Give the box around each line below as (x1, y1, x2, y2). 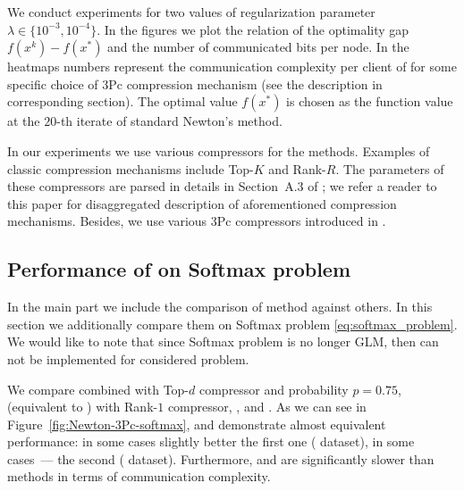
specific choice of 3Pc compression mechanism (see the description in (7, 74, 383, 93)
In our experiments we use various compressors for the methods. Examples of (7, 141, 430, 160)
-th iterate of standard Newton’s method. (56, 112, 283, 130)
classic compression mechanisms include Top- (7, 159, 254, 178)
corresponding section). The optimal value (7, 92, 238, 111)
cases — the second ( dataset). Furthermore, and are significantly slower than (7, 449, 434, 468)
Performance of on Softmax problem (7, 255, 351, 283)
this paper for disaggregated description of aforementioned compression (7, 194, 397, 212)
